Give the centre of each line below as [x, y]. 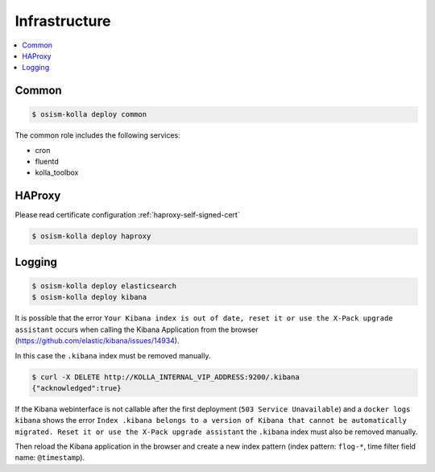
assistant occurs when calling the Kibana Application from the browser [137, 329]
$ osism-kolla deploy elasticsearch [104, 286]
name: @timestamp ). [50, 458]
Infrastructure [63, 21]
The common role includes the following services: [97, 135]
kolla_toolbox [57, 172]
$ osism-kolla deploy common [89, 114]
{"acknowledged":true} [77, 388]
